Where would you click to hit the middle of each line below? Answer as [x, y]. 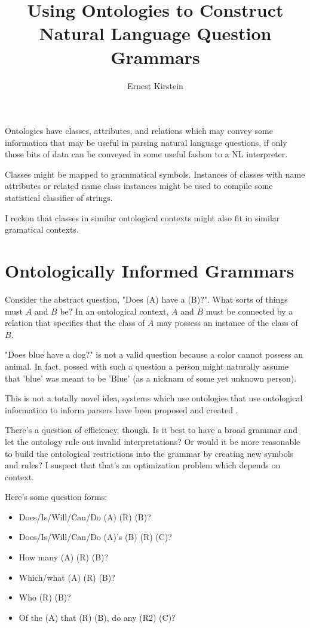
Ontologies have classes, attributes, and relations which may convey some [139, 131]
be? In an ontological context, [114, 311]
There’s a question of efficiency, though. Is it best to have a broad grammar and [151, 430]
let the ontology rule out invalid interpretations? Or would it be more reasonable [153, 441]
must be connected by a [249, 311]
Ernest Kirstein [155, 85]
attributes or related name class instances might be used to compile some [139, 186]
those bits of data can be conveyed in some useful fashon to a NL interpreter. [146, 154]
